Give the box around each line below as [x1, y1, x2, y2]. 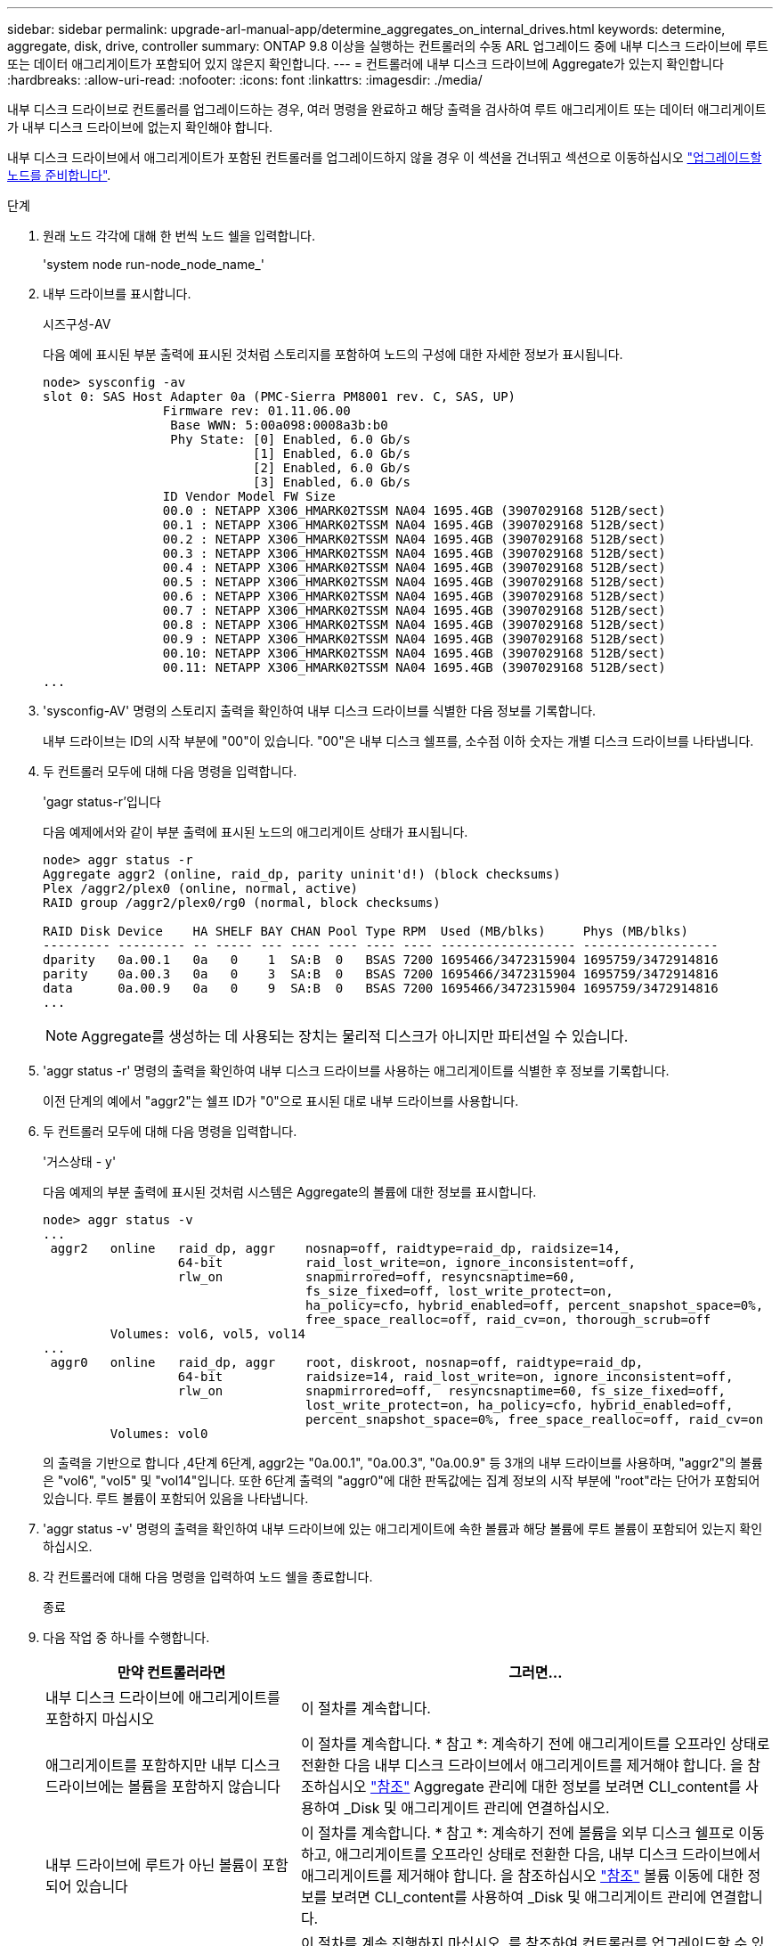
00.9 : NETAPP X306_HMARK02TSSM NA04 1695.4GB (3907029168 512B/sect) [162, 632, 666, 646]
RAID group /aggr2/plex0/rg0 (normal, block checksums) [43, 895, 441, 910]
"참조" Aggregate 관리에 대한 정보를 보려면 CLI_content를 [370, 1778, 742, 1795]
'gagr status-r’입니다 [43, 794, 161, 809]
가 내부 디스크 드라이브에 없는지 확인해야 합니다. [7, 119, 273, 135]
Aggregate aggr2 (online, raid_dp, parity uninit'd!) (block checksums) [43, 867, 561, 881]
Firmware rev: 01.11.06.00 [162, 404, 351, 418]
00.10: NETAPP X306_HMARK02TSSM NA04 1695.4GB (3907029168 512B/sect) [162, 646, 666, 660]
